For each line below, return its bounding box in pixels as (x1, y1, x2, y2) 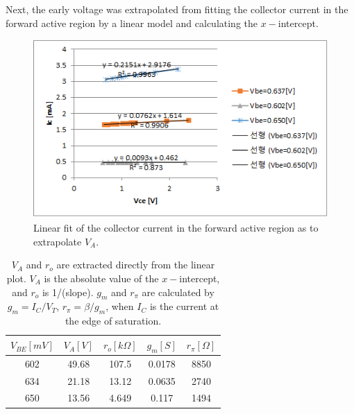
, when (106, 299, 134, 313)
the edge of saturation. (65, 313, 162, 328)
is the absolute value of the (44, 270, 159, 285)
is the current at (149, 299, 219, 313)
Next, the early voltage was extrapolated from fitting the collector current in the (6, 2, 348, 16)
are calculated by (142, 284, 214, 299)
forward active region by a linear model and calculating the (6, 15, 258, 30)
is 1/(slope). (42, 284, 94, 299)
